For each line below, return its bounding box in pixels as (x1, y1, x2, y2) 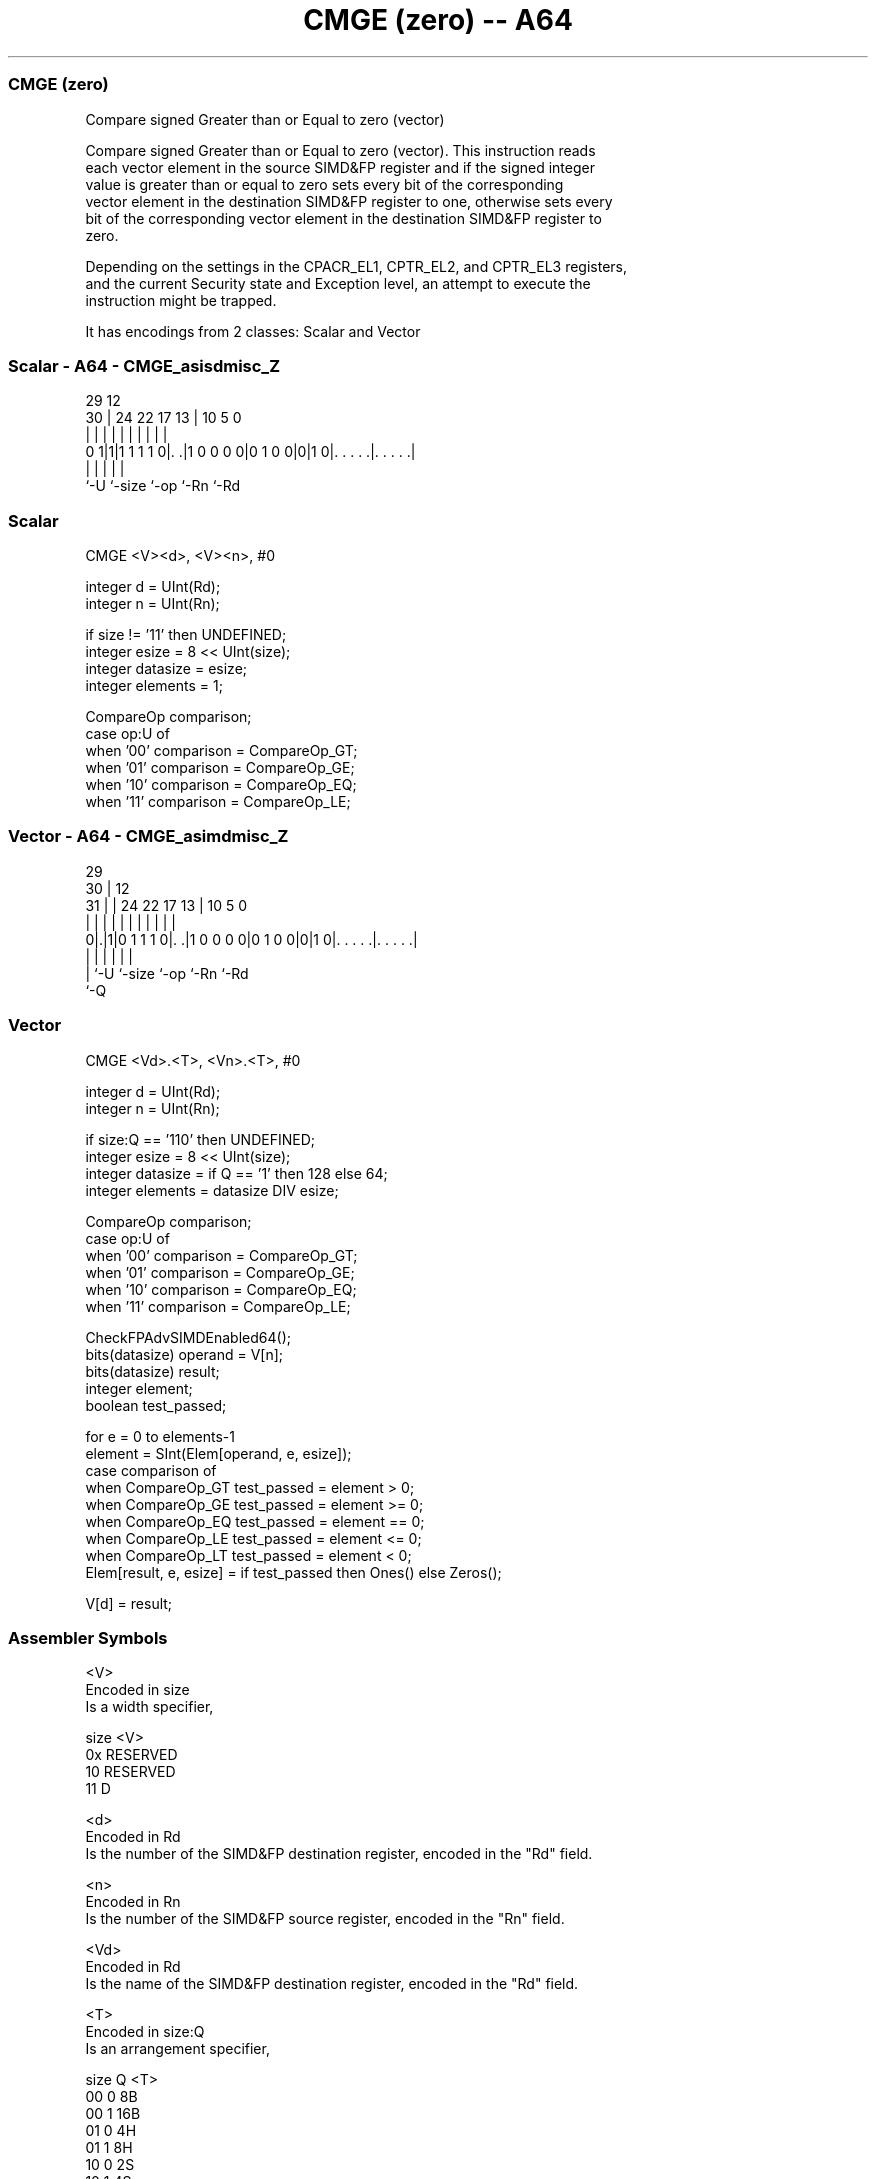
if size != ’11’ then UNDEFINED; (85, 626, 287, 643)
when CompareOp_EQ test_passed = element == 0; (85, 1512, 425, 1530)
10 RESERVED (85, 1763, 176, 1781)
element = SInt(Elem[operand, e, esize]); (85, 1444, 352, 1462)
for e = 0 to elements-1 (85, 1427, 235, 1445)
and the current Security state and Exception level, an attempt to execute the (85, 274, 591, 292)
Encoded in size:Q (85, 2023, 205, 2041)
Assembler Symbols (8, 1627, 168, 1648)
